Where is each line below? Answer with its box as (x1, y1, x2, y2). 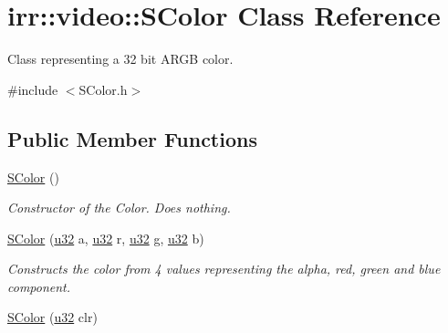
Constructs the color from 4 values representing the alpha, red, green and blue (7, 259, 441, 278)
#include (7, 79, 58, 99)
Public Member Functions (7, 124, 257, 152)
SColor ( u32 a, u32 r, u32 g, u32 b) (7, 228, 204, 247)
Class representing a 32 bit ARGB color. (7, 49, 234, 68)
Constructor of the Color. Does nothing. (7, 198, 231, 217)
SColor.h (78, 79, 128, 99)
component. (7, 276, 71, 296)
